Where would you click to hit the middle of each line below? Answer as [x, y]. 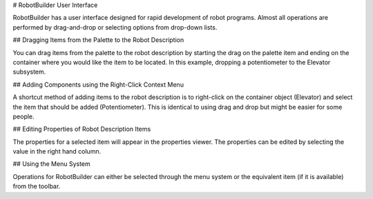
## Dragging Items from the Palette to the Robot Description [98, 40]
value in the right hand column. [57, 151]
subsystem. [29, 72]
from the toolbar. [37, 187]
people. [23, 116]
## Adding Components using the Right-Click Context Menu [98, 84]
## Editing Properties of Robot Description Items [82, 129]
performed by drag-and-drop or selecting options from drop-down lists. [115, 27]
